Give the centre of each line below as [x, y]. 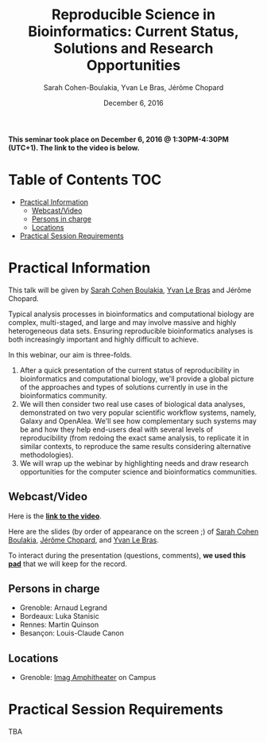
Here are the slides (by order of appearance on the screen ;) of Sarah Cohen [133, 531]
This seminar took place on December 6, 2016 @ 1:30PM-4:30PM [118, 139]
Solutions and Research [133, 49]
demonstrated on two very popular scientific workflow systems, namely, [138, 413]
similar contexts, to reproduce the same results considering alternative [135, 446]
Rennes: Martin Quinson [59, 625]
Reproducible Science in [133, 15]
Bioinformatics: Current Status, [133, 31]
